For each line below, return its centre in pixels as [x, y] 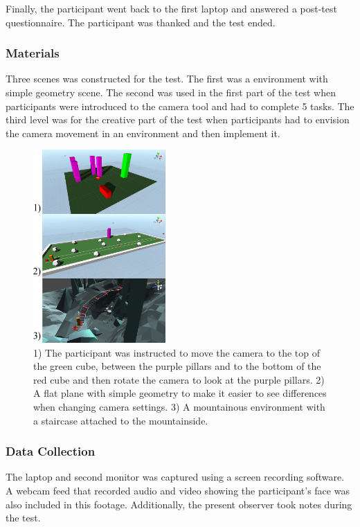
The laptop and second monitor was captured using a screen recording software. [175, 477]
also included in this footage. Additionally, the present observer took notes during [179, 504]
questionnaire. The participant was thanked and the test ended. [141, 22]
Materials [33, 53]
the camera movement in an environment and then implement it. [143, 133]
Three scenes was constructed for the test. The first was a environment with [167, 79]
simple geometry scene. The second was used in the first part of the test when [171, 92]
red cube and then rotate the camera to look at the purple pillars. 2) [179, 379]
